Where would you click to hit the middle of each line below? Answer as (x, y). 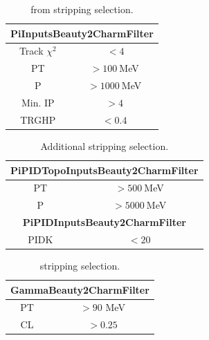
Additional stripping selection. (104, 145)
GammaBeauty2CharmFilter (80, 289)
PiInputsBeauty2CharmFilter (82, 33)
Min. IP (38, 102)
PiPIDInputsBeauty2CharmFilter (104, 222)
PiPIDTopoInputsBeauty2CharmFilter (104, 170)
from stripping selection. (82, 9)
